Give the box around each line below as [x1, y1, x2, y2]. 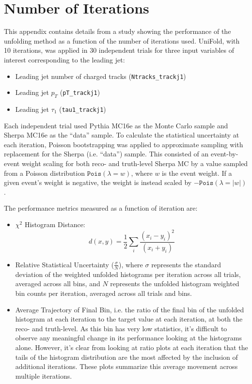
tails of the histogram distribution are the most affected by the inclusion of [15, 352, 238, 362]
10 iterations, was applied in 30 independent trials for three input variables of [4, 45, 234, 55]
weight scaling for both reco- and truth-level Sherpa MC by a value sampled [21, 158, 248, 168]
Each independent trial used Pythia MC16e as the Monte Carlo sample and [4, 120, 228, 130]
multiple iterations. [15, 370, 72, 381]
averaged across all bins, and [15, 278, 100, 289]
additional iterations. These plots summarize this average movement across [15, 361, 238, 371]
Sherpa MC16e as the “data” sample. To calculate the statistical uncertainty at [4, 130, 239, 140]
